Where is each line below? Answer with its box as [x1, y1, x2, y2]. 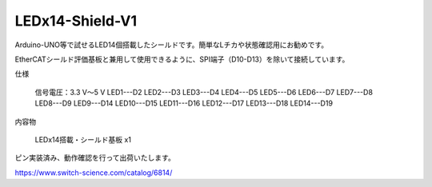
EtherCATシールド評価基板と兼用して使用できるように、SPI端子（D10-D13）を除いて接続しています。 [14, 54, 350, 64]
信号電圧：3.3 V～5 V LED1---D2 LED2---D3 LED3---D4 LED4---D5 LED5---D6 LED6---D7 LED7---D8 [34, 87, 374, 97]
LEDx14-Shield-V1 [14, 12, 138, 30]
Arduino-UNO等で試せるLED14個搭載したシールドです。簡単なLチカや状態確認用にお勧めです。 [14, 40, 329, 50]
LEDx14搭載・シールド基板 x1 [34, 134, 132, 144]
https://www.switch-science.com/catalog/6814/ [14, 168, 173, 177]
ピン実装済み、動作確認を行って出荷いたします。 [14, 153, 175, 163]
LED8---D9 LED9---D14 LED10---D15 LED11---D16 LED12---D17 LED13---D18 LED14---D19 [34, 98, 334, 108]
